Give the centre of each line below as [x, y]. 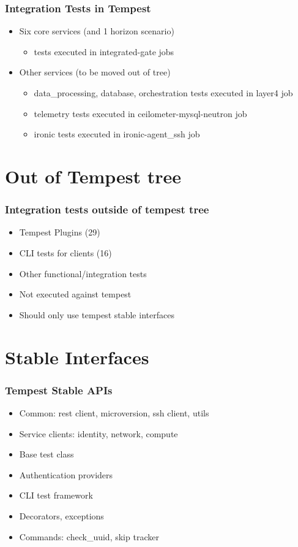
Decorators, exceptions [61, 515]
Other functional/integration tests [83, 273]
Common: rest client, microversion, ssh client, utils [114, 412]
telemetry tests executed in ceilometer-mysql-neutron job [140, 113]
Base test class [47, 454]
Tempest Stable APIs [59, 390]
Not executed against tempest [75, 294]
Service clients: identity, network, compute [99, 433]
